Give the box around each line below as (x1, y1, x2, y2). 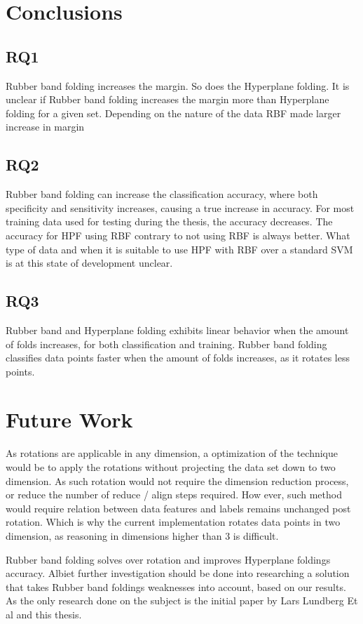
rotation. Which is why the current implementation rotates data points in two (6, 515, 341, 529)
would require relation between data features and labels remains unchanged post (6, 500, 351, 515)
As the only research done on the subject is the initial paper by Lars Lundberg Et (6, 593, 358, 608)
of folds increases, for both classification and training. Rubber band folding (6, 336, 327, 351)
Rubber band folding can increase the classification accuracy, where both (6, 187, 318, 201)
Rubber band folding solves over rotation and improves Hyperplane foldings (6, 552, 331, 566)
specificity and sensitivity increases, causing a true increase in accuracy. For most (6, 200, 355, 215)
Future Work (6, 405, 133, 434)
